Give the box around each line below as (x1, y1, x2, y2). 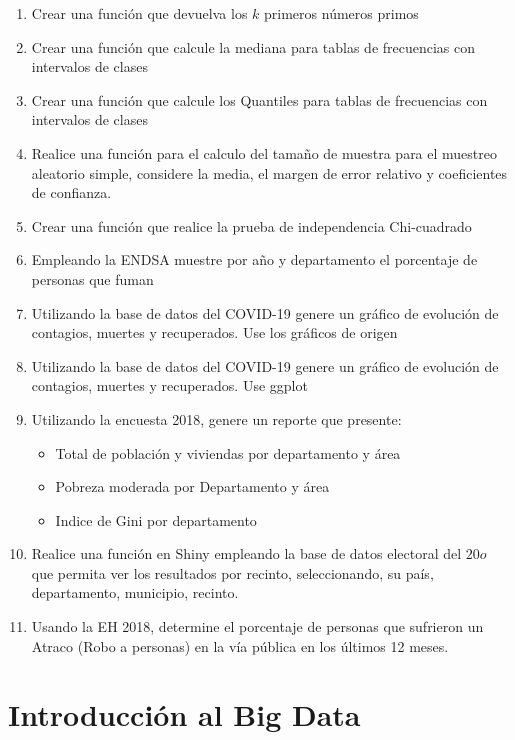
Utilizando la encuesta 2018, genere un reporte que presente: (31, 408, 402, 429)
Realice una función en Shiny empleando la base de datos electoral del (31, 543, 462, 564)
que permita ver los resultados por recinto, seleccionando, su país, (31, 562, 434, 583)
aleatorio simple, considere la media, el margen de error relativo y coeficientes (31, 162, 508, 183)
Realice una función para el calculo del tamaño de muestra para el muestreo (31, 142, 497, 163)
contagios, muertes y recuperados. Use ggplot (31, 375, 308, 396)
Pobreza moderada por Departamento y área (55, 476, 330, 497)
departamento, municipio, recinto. (31, 582, 239, 603)
